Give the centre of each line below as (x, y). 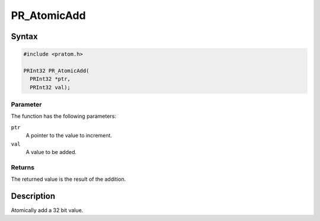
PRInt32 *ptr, (50, 79)
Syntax (24, 36)
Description (33, 196)
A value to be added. (51, 152)
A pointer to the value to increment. (69, 136)
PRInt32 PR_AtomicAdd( (56, 71)
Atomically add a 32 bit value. (47, 210)
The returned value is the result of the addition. (68, 179)
